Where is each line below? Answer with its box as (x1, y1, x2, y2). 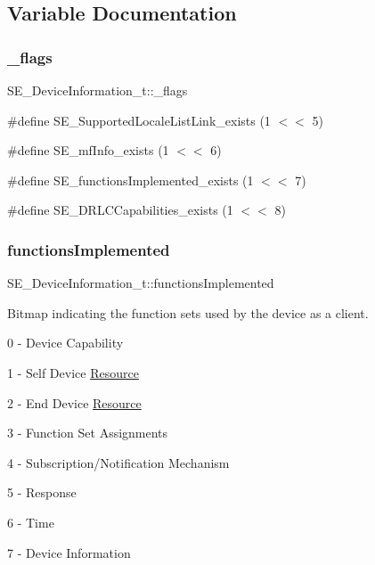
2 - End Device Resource (7, 393, 142, 412)
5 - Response (7, 483, 77, 502)
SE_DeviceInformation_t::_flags (7, 81, 188, 99)
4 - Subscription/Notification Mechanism (7, 453, 230, 471)
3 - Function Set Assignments (7, 423, 168, 442)
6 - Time (7, 512, 54, 531)
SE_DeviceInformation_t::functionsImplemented (7, 274, 274, 292)
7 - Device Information (7, 543, 131, 561)
